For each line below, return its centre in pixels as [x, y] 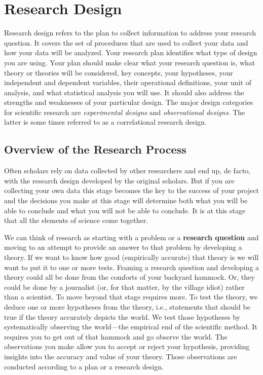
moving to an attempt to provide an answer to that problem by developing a [123, 247]
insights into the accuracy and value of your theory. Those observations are [121, 356]
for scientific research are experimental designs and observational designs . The [125, 112]
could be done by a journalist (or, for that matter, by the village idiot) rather [124, 287]
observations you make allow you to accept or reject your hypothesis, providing [127, 346]
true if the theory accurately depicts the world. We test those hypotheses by [122, 316]
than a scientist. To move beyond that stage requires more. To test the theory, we [131, 297]
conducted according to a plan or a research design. [84, 366]
